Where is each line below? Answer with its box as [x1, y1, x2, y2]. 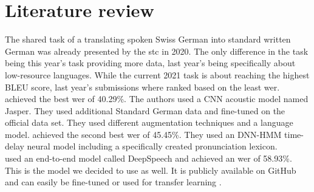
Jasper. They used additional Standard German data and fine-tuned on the [5, 104, 285, 117]
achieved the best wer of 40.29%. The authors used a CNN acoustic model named [5, 92, 309, 105]
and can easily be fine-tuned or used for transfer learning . [5, 176, 222, 188]
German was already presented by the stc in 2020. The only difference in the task [5, 44, 309, 57]
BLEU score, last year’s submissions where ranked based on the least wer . [5, 80, 280, 93]
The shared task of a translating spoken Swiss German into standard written [5, 33, 291, 46]
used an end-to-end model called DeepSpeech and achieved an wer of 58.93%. [5, 152, 292, 165]
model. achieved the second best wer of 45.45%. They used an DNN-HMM [5, 128, 282, 140]
